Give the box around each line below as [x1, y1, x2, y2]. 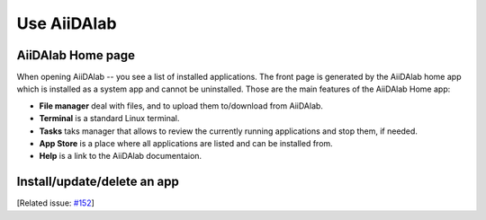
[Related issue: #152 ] [16, 198, 94, 208]
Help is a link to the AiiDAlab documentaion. [39, 151, 202, 162]
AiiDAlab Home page [16, 48, 135, 63]
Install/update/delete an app [16, 174, 179, 189]
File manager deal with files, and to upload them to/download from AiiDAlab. [39, 100, 324, 111]
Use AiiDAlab [16, 13, 117, 33]
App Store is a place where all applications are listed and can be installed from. [39, 138, 333, 149]
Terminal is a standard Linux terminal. [39, 113, 180, 124]
